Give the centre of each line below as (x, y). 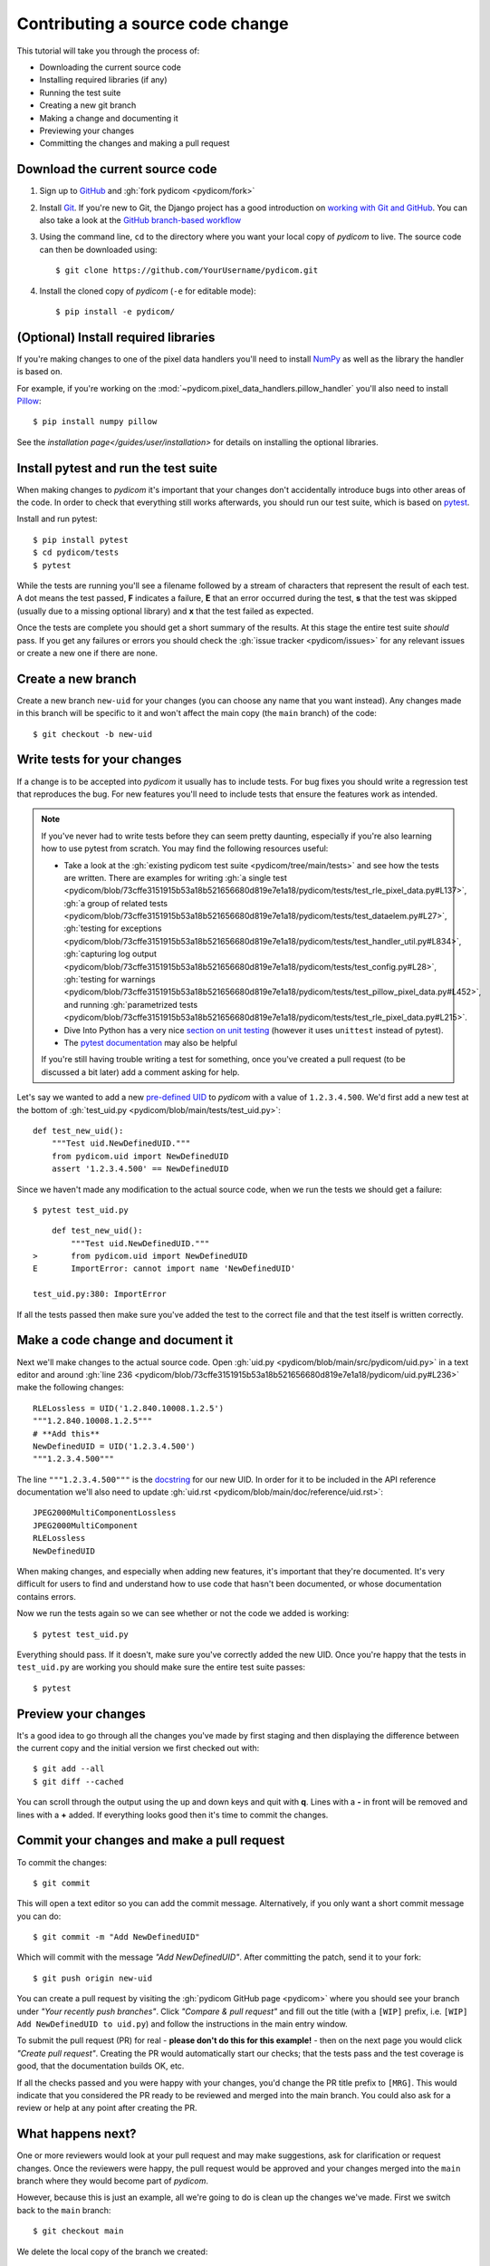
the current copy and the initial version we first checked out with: (138, 1748)
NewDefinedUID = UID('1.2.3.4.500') (114, 1446)
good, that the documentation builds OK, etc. (101, 2066)
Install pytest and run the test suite (117, 468)
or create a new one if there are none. (87, 653)
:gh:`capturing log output (110, 954)
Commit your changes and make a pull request (151, 1840)
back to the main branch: (64, 2210)
